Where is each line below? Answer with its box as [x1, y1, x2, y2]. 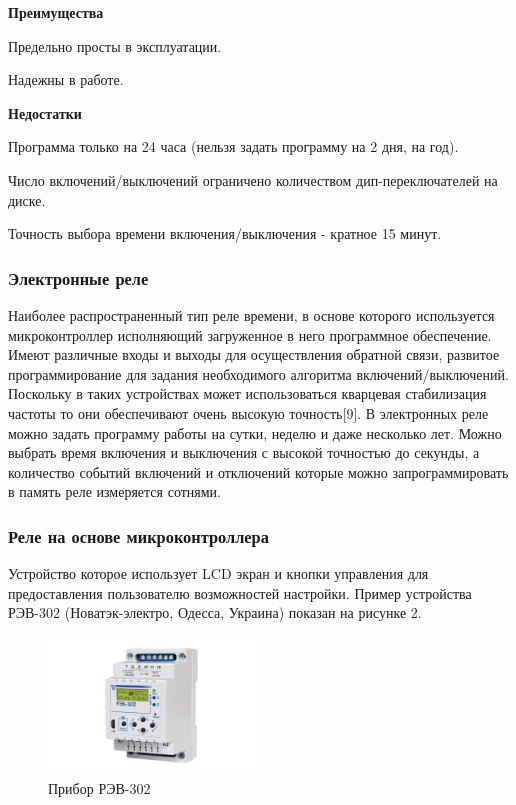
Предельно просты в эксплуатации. [8, 35, 222, 56]
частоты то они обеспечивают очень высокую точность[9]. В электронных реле [8, 402, 489, 423]
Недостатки [8, 102, 82, 123]
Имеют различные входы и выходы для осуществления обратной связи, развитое [8, 344, 500, 365]
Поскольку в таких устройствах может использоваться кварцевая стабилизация [8, 383, 487, 404]
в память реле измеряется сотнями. [8, 481, 221, 502]
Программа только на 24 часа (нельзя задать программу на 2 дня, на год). [8, 136, 459, 157]
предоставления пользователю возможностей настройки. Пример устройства [8, 582, 472, 603]
